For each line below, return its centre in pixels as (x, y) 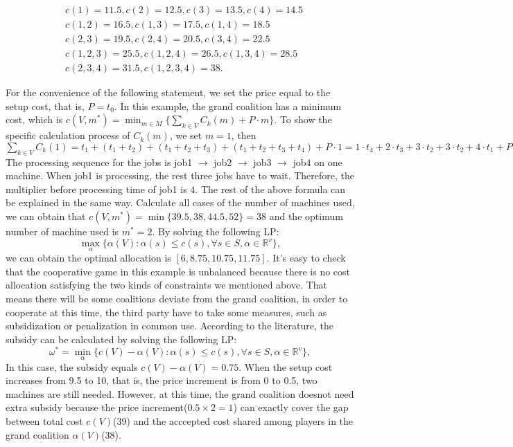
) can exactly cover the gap (291, 407)
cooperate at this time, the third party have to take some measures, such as (166, 312)
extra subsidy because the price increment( (97, 407)
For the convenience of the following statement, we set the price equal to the (168, 92)
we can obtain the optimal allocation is (88, 258)
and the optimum (306, 216)
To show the (306, 119)
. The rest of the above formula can (270, 189)
